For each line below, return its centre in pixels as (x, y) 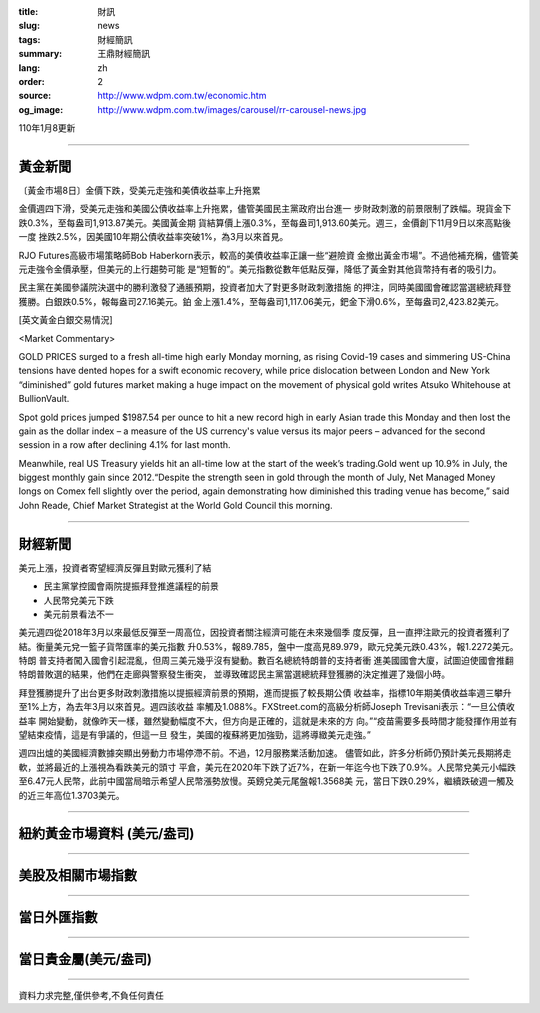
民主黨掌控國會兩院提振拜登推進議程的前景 (131, 586)
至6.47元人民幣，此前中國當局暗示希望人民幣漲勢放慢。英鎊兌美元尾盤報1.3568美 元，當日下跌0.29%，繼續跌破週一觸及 (266, 781)
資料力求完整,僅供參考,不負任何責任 (91, 996)
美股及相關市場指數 (77, 875)
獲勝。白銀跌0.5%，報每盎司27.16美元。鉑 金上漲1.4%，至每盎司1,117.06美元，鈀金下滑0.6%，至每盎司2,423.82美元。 (261, 301)
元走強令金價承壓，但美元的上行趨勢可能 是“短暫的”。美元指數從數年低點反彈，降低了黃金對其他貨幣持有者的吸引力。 (260, 269)
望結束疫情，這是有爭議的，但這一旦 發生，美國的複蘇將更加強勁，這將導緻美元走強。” (195, 735)
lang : (29, 67)
